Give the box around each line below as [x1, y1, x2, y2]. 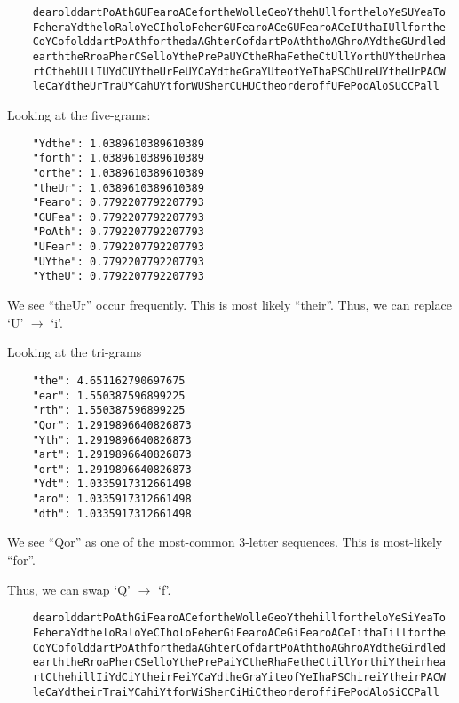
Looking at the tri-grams [7, 343, 142, 361]
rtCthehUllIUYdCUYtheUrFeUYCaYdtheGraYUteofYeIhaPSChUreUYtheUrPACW [32, 65, 446, 78]
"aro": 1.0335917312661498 [32, 493, 192, 506]
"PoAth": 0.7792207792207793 [32, 225, 204, 239]
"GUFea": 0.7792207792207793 [32, 210, 204, 224]
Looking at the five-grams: [7, 105, 151, 123]
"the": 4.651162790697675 [32, 374, 186, 387]
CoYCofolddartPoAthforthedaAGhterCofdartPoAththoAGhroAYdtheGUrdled [32, 36, 446, 49]
